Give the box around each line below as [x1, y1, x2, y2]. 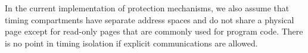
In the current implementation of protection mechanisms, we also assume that [5, 2, 290, 14]
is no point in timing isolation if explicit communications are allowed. [5, 36, 258, 49]
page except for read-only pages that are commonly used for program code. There [5, 25, 303, 38]
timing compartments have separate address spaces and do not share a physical [5, 13, 294, 26]
